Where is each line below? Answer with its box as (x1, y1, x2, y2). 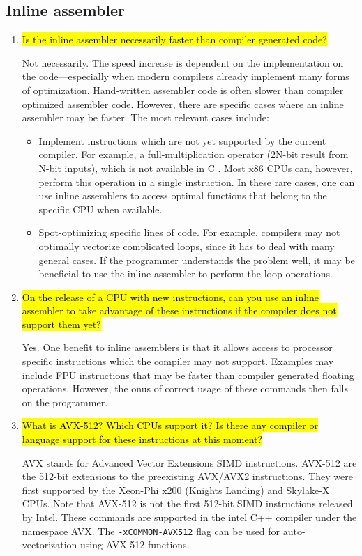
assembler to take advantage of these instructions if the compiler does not (22, 303, 337, 318)
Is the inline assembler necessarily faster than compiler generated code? (22, 32, 327, 47)
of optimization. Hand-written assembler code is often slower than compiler (22, 82, 344, 97)
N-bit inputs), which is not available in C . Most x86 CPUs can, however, (38, 160, 353, 175)
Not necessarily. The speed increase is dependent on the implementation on (22, 55, 344, 70)
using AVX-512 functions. (80, 537, 190, 552)
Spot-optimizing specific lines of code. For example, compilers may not (38, 225, 340, 240)
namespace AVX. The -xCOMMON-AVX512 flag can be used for (22, 523, 280, 538)
